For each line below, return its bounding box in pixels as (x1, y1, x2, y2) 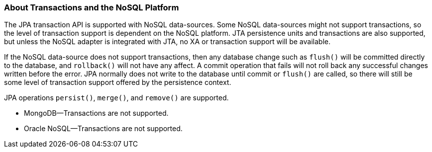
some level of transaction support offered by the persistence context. (4, 78, 231, 87)
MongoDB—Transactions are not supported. (24, 109, 169, 118)
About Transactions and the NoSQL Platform (4, 2, 179, 12)
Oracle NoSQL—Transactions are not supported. (24, 124, 183, 133)
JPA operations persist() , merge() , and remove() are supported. (4, 93, 229, 102)
